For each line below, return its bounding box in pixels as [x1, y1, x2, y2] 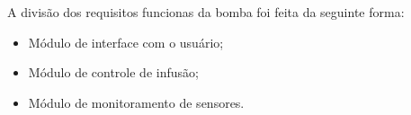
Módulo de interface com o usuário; [28, 32, 224, 51]
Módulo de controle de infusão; [28, 63, 199, 82]
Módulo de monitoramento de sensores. [28, 93, 245, 111]
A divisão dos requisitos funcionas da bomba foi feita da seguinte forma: [7, 3, 405, 21]
